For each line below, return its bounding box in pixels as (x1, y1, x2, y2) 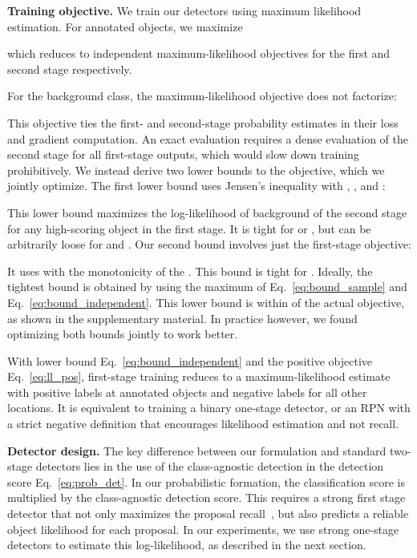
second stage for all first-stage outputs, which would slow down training (7, 146, 359, 163)
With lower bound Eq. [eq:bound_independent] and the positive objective (7, 352, 373, 369)
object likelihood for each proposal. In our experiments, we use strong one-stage (7, 520, 399, 537)
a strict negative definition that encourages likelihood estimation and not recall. (7, 415, 399, 432)
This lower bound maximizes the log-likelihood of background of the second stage (7, 204, 407, 220)
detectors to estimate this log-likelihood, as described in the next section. (7, 536, 366, 553)
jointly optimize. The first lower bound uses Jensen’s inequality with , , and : (7, 177, 386, 194)
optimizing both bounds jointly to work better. (7, 325, 238, 342)
